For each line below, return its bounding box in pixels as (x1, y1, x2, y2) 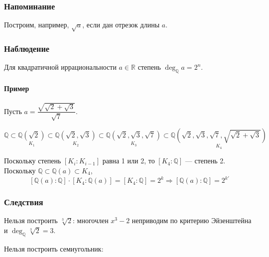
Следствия (4, 196, 43, 208)
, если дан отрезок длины (82, 19, 160, 30)
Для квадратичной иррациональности (4, 62, 117, 72)
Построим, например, (4, 19, 69, 30)
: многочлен (73, 215, 109, 226)
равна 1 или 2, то (102, 155, 155, 166)
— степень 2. (185, 155, 226, 166)
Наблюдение (4, 42, 50, 54)
